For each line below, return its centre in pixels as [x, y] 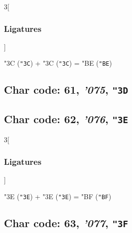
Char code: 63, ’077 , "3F [66, 222]
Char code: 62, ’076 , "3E [66, 118]
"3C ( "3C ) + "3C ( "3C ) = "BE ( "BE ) [58, 63]
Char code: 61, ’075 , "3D [66, 90]
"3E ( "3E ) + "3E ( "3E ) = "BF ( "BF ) [58, 196]
